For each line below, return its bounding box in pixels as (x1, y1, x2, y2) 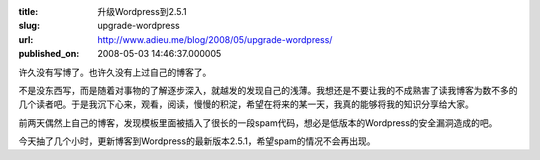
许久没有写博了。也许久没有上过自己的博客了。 (18, 66, 212, 78)
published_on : (18, 48, 80, 60)
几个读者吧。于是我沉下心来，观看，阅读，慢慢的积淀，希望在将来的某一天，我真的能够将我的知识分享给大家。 (18, 98, 474, 110)
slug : (18, 20, 40, 32)
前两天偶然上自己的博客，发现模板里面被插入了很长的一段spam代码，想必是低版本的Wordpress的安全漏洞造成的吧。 (18, 116, 498, 129)
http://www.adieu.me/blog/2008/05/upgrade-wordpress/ (97, 33, 333, 45)
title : (18, 6, 39, 17)
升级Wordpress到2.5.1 (97, 6, 187, 17)
